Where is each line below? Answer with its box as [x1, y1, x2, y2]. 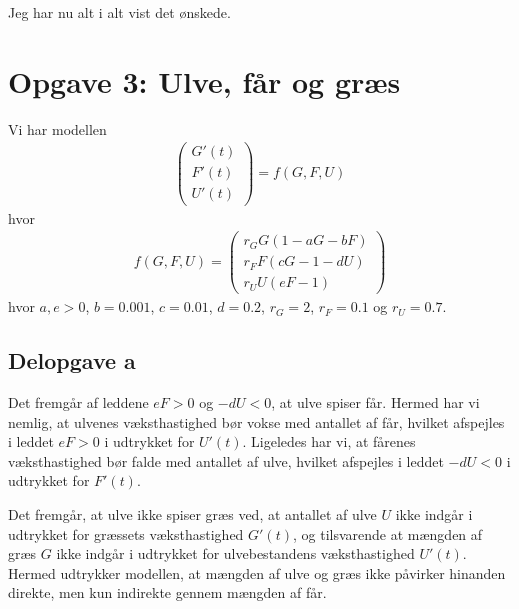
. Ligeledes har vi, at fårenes [242, 431, 416, 452]
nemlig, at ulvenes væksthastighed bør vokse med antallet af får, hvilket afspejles [8, 411, 505, 432]
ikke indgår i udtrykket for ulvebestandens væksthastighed [56, 543, 415, 564]
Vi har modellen [8, 118, 107, 139]
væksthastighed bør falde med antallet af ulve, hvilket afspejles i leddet [8, 450, 444, 471]
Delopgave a [8, 345, 136, 376]
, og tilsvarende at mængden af [292, 523, 483, 544]
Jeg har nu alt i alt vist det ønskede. [8, 2, 231, 22]
